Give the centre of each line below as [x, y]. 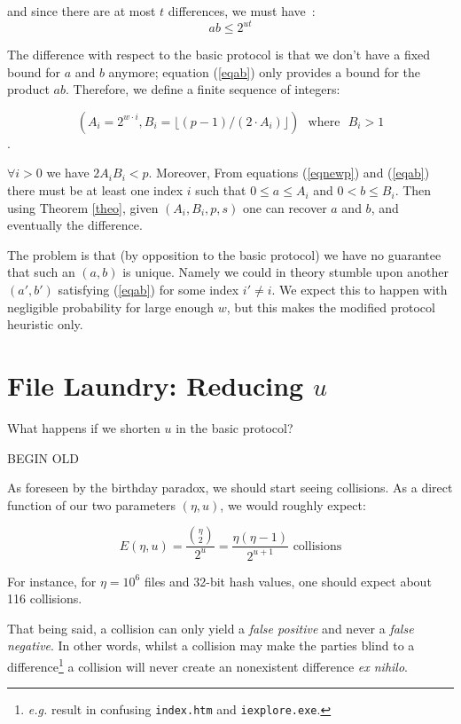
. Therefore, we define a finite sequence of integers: [203, 89]
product [28, 89]
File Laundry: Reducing [156, 385]
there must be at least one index [95, 190]
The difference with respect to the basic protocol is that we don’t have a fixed [219, 55]
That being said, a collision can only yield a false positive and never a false [211, 628]
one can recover [285, 207]
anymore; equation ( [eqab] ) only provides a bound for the [265, 71]
